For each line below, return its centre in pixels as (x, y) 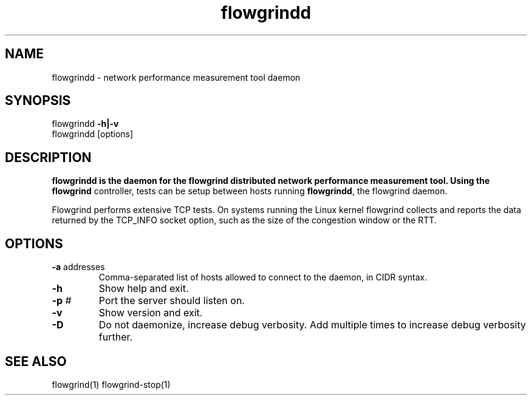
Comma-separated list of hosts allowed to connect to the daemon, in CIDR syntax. (263, 277)
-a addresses (78, 267)
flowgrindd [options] (93, 134)
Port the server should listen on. (172, 301)
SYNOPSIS (38, 101)
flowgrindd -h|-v (85, 124)
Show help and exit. (144, 289)
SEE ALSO (36, 361)
